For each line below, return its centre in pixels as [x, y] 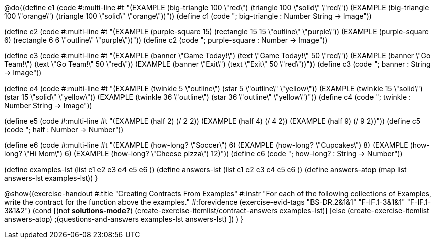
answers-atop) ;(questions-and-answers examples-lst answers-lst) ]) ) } [124, 219]
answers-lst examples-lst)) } [51, 178]
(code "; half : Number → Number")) [64, 130]
